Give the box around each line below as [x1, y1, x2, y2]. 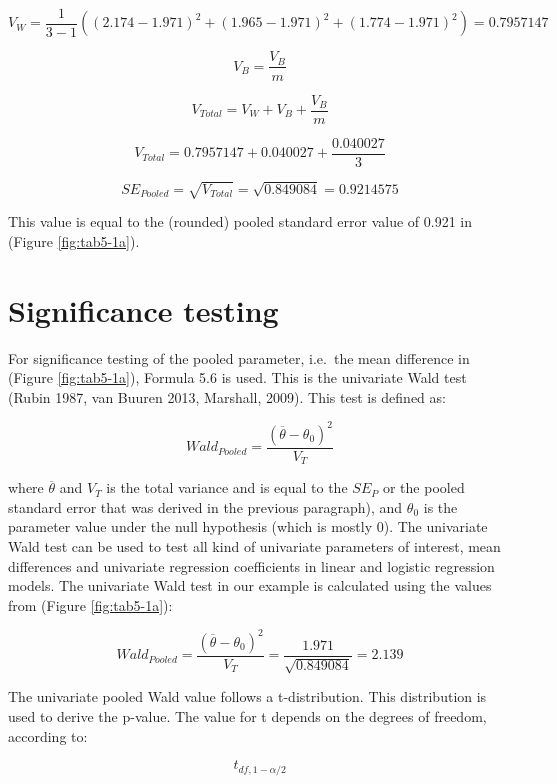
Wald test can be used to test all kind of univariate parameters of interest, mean [8, 536, 501, 557]
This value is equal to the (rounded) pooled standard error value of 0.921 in [8, 211, 473, 232]
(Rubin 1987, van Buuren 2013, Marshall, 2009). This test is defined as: [8, 386, 446, 407]
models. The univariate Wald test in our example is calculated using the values [8, 575, 492, 596]
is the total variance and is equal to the [106, 477, 348, 498]
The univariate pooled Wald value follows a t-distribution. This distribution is [8, 686, 487, 707]
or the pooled [382, 477, 465, 498]
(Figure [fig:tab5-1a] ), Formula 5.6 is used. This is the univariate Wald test [8, 367, 467, 388]
